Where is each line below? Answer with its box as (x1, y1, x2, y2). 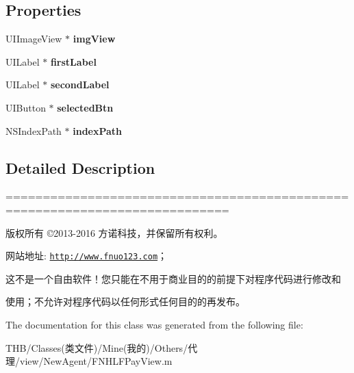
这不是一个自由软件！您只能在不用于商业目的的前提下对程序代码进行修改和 (5, 271, 341, 285)
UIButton (5, 100, 46, 114)
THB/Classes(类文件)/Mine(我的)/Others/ (5, 340, 188, 355)
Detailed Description (5, 157, 155, 178)
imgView (73, 31, 116, 46)
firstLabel (50, 54, 97, 68)
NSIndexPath (5, 123, 62, 138)
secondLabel (50, 77, 110, 92)
